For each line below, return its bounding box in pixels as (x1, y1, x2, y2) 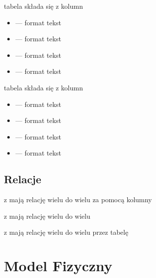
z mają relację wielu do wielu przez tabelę (4, 227, 128, 237)
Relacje (4, 172, 41, 187)
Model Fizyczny (4, 256, 112, 276)
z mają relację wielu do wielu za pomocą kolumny (4, 194, 152, 205)
